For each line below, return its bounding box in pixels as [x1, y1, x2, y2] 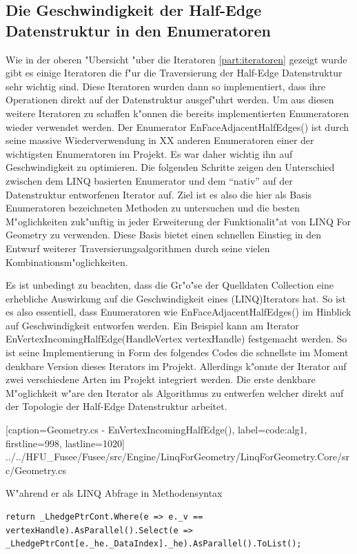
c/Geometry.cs [6, 462, 67, 477]
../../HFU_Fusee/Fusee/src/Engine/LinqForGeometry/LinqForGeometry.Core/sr [6, 449, 349, 464]
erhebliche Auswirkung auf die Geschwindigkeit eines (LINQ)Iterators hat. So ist [6, 291, 346, 305]
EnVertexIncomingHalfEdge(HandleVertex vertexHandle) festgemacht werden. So [6, 331, 347, 346]
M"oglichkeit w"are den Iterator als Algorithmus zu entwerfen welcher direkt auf [6, 385, 344, 400]
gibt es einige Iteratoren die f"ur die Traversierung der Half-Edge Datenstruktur [6, 65, 343, 80]
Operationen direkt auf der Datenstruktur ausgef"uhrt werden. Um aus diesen [6, 92, 334, 107]
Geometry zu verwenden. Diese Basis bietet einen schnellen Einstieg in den [6, 227, 322, 242]
